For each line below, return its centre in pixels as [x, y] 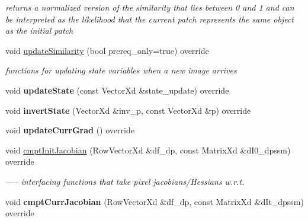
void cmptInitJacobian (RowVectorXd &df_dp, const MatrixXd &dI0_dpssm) [148, 150]
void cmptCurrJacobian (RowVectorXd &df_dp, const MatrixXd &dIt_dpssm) [155, 201]
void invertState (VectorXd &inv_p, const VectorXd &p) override [128, 110]
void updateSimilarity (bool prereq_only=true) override [107, 50]
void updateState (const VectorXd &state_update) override [117, 90]
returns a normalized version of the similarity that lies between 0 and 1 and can [150, 7]
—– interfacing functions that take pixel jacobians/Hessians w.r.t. [125, 181]
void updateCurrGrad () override [70, 130]
